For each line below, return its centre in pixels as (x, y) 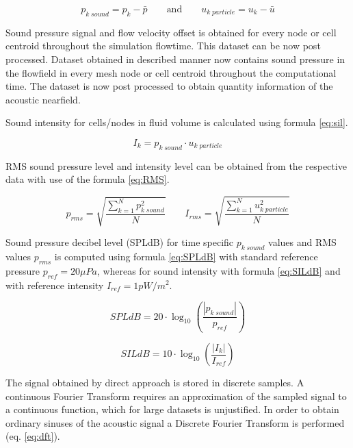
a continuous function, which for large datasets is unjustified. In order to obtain (172, 409)
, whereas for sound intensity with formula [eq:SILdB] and (219, 270)
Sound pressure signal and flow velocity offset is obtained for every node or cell (171, 32)
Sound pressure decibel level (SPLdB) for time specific (120, 242)
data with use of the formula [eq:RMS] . (88, 179)
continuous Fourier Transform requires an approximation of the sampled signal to (176, 396)
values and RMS (302, 242)
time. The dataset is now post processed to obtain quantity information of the (169, 86)
